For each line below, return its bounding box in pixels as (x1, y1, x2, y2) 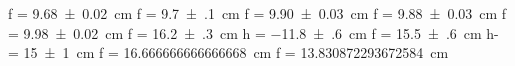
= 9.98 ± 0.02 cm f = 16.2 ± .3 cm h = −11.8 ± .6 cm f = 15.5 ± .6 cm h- (8, 22, 499, 43)
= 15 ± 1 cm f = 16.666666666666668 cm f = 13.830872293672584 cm (8, 42, 449, 63)
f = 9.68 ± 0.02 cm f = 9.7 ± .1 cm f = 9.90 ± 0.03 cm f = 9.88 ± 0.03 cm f (8, 3, 507, 23)
